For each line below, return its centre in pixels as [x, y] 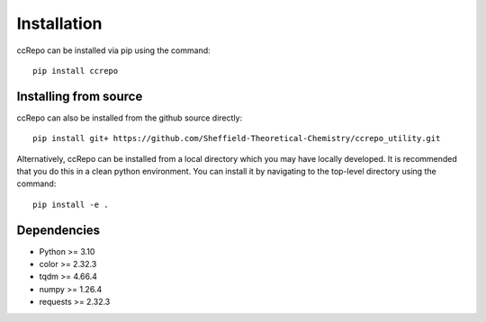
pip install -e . [71, 204]
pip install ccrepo [76, 71]
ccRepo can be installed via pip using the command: [113, 50]
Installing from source [80, 96]
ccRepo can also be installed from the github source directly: [130, 118]
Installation [59, 23]
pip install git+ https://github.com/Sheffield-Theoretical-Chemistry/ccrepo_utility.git [237, 139]
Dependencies [58, 230]
